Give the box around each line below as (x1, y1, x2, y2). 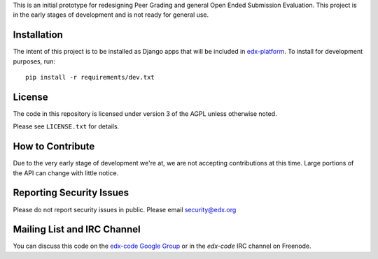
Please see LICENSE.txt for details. (13, 122, 120, 131)
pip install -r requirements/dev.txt (25, 73, 155, 82)
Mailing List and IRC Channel (13, 223, 141, 235)
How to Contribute (13, 140, 95, 153)
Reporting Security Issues (13, 187, 129, 199)
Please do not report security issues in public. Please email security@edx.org (13, 205, 237, 214)
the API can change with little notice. (13, 168, 119, 177)
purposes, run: (13, 57, 56, 66)
